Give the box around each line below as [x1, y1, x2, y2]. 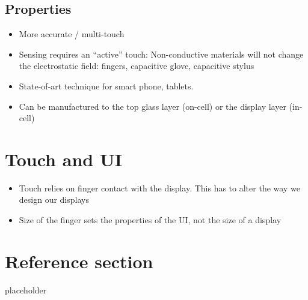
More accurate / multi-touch [19, 28, 125, 40]
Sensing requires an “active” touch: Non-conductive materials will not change [19, 47, 304, 60]
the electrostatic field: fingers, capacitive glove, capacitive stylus [19, 59, 254, 72]
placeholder [5, 283, 47, 296]
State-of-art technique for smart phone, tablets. [19, 79, 194, 92]
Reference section [5, 248, 153, 273]
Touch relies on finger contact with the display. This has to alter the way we [19, 181, 300, 194]
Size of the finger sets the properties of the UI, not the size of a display [19, 214, 282, 226]
